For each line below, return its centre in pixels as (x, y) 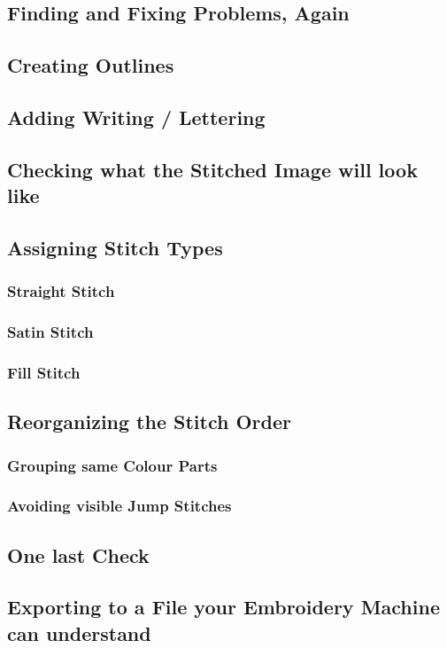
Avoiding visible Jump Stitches (119, 506)
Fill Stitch (44, 372)
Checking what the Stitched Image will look (212, 169)
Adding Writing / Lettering (136, 117)
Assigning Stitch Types (115, 247)
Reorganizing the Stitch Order (149, 422)
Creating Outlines (91, 65)
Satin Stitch (50, 332)
